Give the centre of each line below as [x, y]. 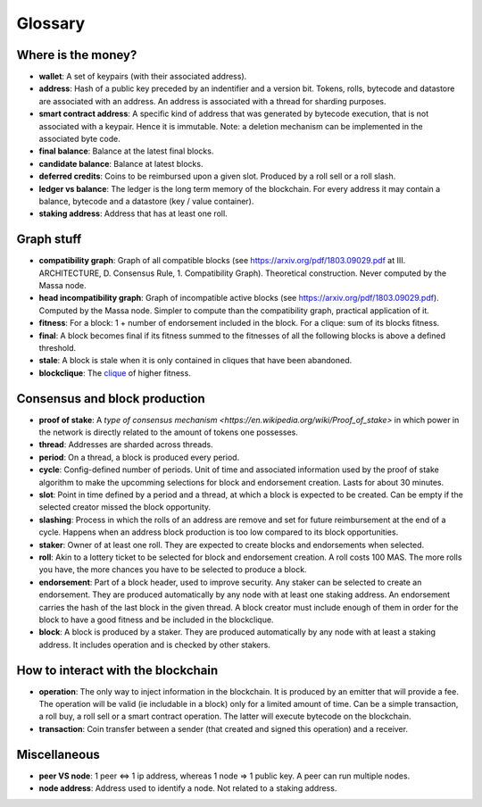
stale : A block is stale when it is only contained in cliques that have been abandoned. [195, 361]
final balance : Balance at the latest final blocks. [126, 151]
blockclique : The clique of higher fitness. [115, 373]
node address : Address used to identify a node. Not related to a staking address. [188, 788]
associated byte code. [79, 139]
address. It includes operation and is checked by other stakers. [155, 645]
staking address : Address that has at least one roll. [133, 213]
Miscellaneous [58, 754]
